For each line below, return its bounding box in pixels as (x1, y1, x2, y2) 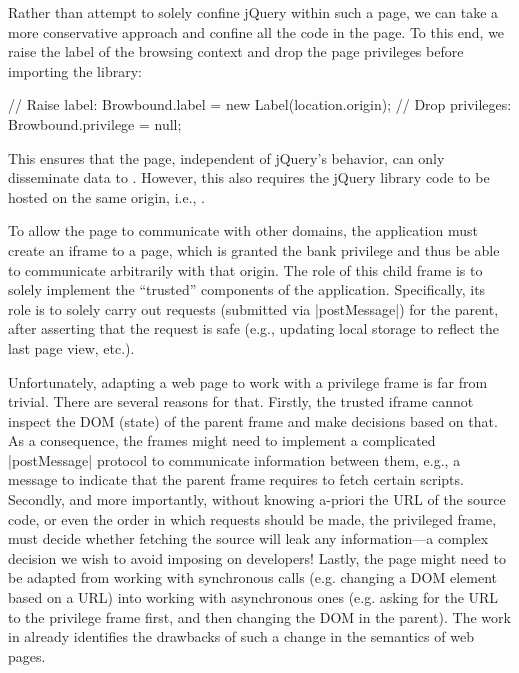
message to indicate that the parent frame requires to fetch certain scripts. (8, 469, 464, 490)
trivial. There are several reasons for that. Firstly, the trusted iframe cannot (8, 391, 474, 412)
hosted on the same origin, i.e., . (8, 186, 205, 207)
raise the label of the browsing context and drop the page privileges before (8, 41, 464, 62)
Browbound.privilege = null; (8, 113, 182, 134)
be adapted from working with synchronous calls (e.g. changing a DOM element (8, 567, 497, 588)
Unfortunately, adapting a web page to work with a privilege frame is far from (8, 371, 488, 392)
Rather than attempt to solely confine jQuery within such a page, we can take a (8, 2, 499, 22)
